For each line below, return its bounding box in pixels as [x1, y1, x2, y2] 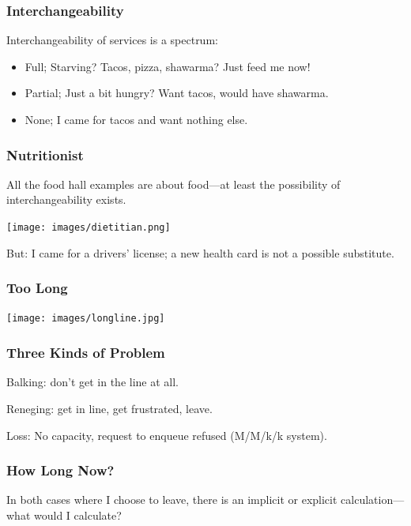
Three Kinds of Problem [6, 343, 165, 363]
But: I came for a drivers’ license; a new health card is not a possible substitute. [6, 244, 394, 261]
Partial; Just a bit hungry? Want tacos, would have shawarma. [25, 85, 329, 101]
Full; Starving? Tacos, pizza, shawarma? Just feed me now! [25, 58, 311, 74]
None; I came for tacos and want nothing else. [25, 111, 248, 127]
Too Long [6, 278, 68, 298]
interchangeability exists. [6, 191, 126, 208]
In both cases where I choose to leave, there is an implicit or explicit [6, 491, 337, 508]
